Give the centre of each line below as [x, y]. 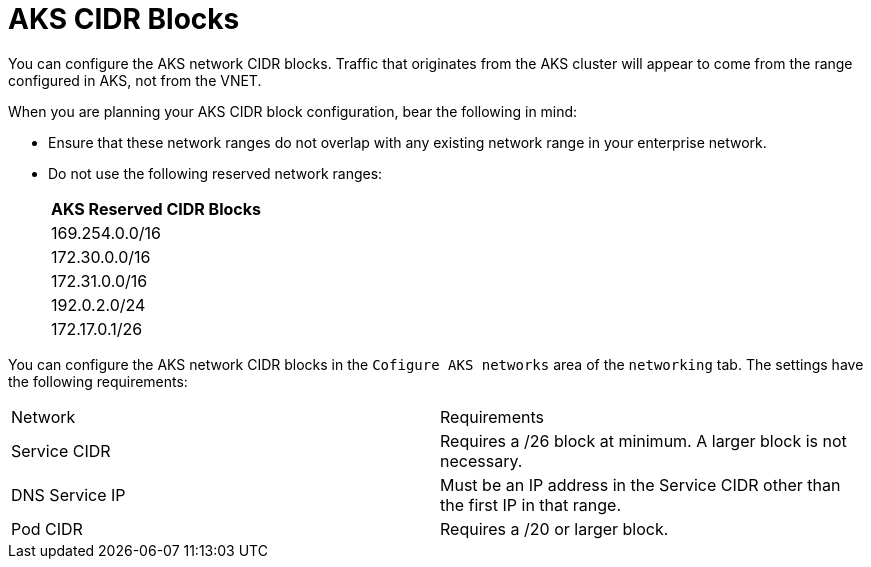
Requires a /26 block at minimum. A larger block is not [643, 440]
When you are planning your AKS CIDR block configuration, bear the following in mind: [293, 111]
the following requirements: [98, 381]
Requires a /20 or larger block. [554, 528]
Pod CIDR [47, 528]
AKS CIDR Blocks [124, 19]
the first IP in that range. [530, 504]
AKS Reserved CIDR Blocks [156, 208]
